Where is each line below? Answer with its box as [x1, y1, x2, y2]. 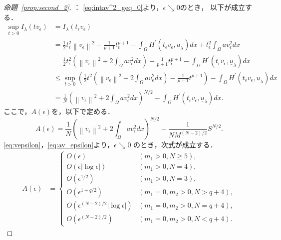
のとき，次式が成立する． [133, 139, 217, 150]
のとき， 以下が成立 [180, 2, 246, 12]
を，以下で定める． [51, 106, 115, 117]
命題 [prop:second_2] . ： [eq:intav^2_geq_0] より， [3, 2, 163, 12]
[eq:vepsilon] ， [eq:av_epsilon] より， [3, 139, 114, 150]
